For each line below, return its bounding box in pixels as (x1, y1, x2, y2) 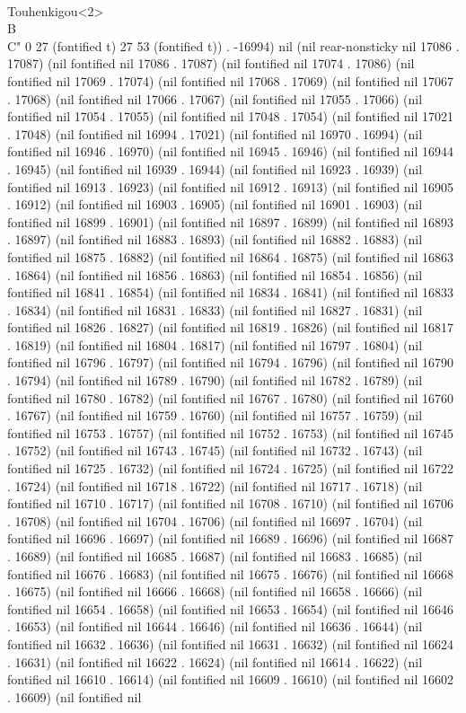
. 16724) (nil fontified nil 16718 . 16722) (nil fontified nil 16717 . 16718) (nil (7, 476, 423, 495)
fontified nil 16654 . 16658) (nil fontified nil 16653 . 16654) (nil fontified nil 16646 (7, 599, 454, 618)
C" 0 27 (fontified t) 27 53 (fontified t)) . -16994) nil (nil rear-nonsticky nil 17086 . (7, 36, 460, 55)
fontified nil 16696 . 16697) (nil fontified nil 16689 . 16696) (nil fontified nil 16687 (7, 529, 454, 548)
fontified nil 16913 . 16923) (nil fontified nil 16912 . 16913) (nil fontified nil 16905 (7, 177, 454, 196)
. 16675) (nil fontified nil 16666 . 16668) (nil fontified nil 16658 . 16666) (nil (7, 582, 423, 601)
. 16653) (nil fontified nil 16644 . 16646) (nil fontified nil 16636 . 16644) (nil (7, 617, 423, 636)
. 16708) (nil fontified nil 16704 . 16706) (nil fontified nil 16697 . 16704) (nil (7, 511, 423, 530)
